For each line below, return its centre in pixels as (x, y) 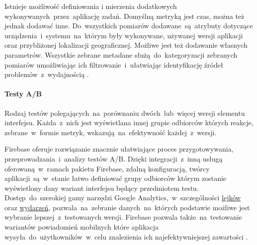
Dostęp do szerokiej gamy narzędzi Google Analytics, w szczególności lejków (123, 198)
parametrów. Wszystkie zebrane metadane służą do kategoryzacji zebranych (121, 54)
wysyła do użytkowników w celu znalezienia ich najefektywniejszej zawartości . (126, 236)
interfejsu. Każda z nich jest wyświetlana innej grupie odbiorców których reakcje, (129, 122)
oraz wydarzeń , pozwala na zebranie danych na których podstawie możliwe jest (127, 207)
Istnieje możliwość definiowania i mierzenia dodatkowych (91, 6)
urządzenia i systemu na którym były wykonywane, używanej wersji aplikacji (124, 35)
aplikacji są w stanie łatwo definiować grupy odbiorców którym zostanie (116, 178)
